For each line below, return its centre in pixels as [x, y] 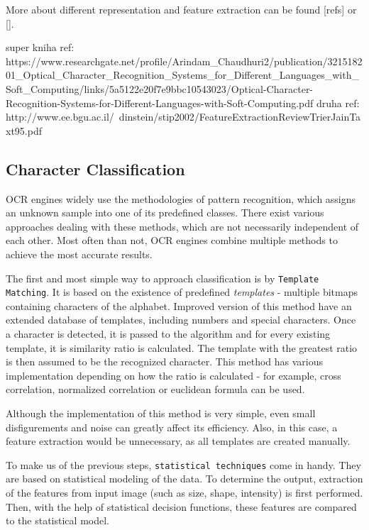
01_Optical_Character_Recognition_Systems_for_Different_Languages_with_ [182, 75]
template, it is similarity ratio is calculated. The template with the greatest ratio [182, 347]
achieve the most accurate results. [79, 254]
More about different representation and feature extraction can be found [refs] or [181, 9]
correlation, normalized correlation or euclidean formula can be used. [155, 389]
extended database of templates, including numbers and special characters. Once [181, 320]
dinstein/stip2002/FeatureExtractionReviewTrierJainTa [240, 117]
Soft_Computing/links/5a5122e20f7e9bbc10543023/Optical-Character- [160, 88]
